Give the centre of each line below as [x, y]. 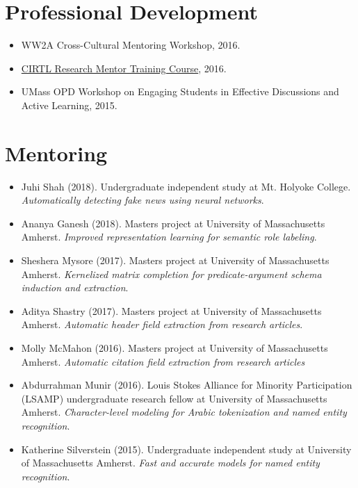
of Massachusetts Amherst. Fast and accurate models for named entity [170, 463]
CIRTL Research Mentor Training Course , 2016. [124, 68]
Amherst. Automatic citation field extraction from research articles [163, 361]
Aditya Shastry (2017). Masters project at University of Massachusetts [171, 310]
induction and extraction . [75, 287]
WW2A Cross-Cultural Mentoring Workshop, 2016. [131, 45]
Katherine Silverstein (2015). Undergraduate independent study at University [186, 449]
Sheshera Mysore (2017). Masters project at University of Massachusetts [175, 260]
